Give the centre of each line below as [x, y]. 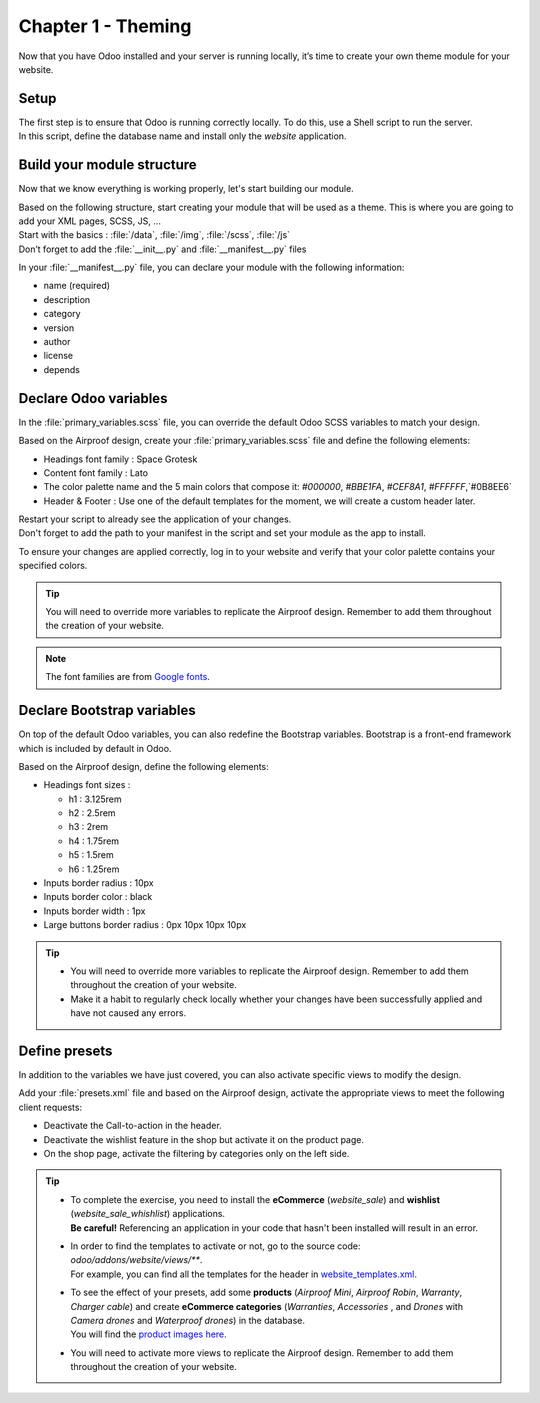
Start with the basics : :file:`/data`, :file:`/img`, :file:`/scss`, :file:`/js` [154, 235]
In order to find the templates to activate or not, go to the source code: [215, 1246]
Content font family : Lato [96, 472]
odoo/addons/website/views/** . [136, 1260]
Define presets [65, 1050]
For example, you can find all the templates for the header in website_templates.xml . [244, 1274]
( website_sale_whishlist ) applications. [147, 1214]
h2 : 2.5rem [92, 813]
